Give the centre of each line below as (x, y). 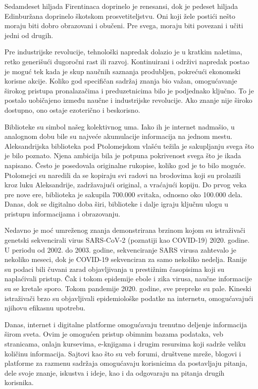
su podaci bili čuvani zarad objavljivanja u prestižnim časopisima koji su (114, 269)
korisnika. (19, 382)
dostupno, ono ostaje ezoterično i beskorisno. (72, 109)
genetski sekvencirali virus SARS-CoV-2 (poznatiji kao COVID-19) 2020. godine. (127, 240)
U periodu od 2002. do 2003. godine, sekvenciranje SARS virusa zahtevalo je (120, 249)
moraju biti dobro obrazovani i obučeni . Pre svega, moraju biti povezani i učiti (124, 25)
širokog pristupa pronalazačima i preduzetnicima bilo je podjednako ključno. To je (129, 90)
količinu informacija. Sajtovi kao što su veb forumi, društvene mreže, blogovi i (123, 353)
